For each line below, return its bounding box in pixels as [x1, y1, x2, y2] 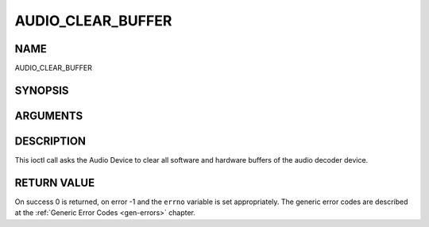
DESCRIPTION [14, 134, 87, 148]
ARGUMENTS [14, 109, 83, 122]
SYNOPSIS [14, 83, 69, 97]
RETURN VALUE [14, 175, 95, 190]
